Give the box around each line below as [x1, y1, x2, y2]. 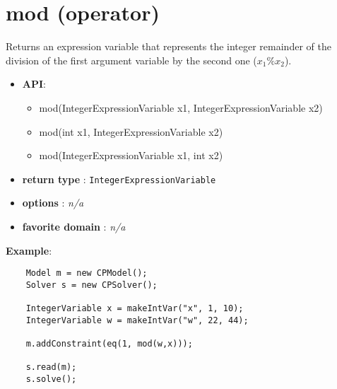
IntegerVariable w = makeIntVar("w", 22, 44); [25, 315, 249, 325]
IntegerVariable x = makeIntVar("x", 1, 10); [25, 303, 244, 314]
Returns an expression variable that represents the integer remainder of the [6, 39, 331, 54]
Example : [6, 243, 52, 257]
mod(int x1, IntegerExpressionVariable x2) [39, 124, 223, 139]
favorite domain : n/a [22, 219, 126, 233]
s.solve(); [25, 374, 77, 385]
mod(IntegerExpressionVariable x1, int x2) [39, 148, 223, 163]
